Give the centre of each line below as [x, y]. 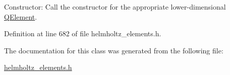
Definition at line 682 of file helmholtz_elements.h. [83, 33]
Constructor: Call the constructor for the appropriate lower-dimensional [115, 7]
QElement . [21, 16]
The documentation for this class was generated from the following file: [114, 50]
